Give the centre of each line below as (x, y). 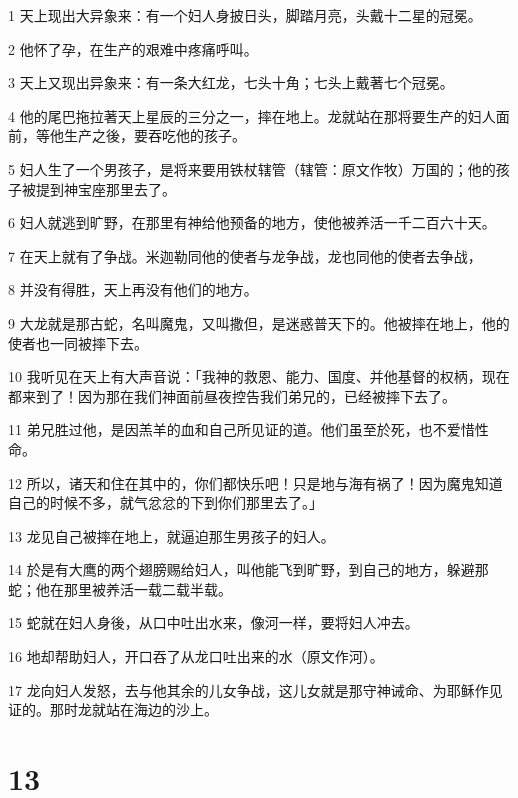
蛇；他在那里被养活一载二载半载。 (120, 588)
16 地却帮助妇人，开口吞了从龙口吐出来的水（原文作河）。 (196, 656)
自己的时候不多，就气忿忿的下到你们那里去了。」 (165, 502)
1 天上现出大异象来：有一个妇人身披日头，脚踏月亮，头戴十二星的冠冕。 (245, 15)
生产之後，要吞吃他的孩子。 (154, 135)
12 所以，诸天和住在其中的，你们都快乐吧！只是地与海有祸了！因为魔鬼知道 (255, 482)
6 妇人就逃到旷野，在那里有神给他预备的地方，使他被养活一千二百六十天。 (252, 222)
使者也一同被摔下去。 (78, 342)
